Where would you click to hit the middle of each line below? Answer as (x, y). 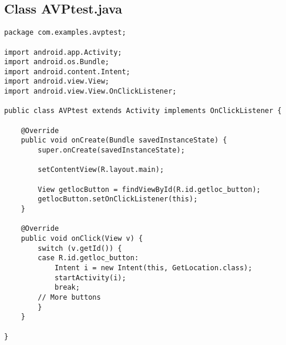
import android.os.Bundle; (57, 62)
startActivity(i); (90, 278)
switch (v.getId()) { (80, 248)
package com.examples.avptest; (65, 33)
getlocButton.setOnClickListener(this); (118, 199)
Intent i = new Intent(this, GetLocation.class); (153, 268)
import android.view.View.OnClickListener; (90, 92)
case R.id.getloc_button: (88, 258)
